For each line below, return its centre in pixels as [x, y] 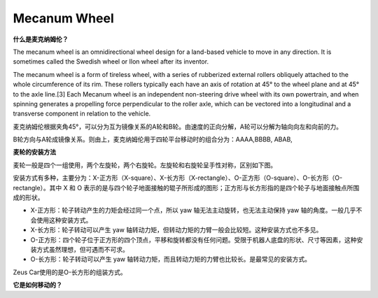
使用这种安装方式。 [64, 220]
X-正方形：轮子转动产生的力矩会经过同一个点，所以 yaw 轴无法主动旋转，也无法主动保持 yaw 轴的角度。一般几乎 [193, 211]
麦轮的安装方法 [34, 152]
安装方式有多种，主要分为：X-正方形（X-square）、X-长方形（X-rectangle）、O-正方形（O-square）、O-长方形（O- [178, 178]
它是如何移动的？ [37, 285]
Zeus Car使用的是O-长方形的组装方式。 [70, 272]
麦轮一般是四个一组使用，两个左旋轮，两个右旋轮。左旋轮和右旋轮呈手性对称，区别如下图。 [145, 165]
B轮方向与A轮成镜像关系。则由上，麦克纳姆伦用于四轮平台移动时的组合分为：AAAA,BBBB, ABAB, [153, 139]
